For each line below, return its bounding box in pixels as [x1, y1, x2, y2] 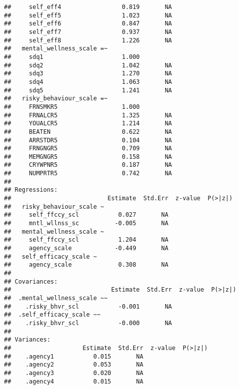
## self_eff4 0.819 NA [4, 3, 172, 10]
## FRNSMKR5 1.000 [4, 103, 140, 110]
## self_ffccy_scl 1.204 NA [4, 236, 169, 244]
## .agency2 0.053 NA [4, 361, 144, 369]
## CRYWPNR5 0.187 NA [4, 161, 172, 169]
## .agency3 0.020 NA [4, 369, 144, 377]
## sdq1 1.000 [4, 53, 140, 60]
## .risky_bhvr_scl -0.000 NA [4, 319, 172, 327]
